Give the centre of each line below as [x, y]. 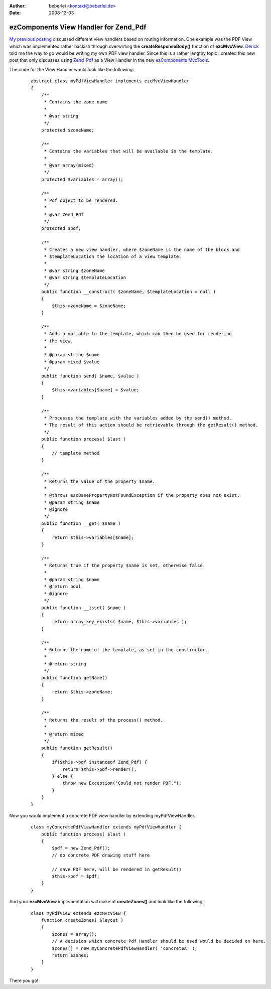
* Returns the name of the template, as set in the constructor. [126, 650]
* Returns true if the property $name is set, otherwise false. [125, 566]
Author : [18, 6]
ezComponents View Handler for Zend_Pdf [78, 27]
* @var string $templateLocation [85, 278]
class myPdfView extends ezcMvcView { [79, 913]
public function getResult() [77, 748]
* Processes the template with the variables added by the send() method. [138, 418]
